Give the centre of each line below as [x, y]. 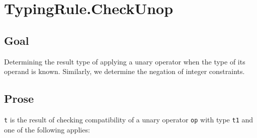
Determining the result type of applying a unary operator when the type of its [125, 61]
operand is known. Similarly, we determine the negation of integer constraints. [124, 71]
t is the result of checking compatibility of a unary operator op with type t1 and [129, 119]
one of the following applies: [47, 129]
